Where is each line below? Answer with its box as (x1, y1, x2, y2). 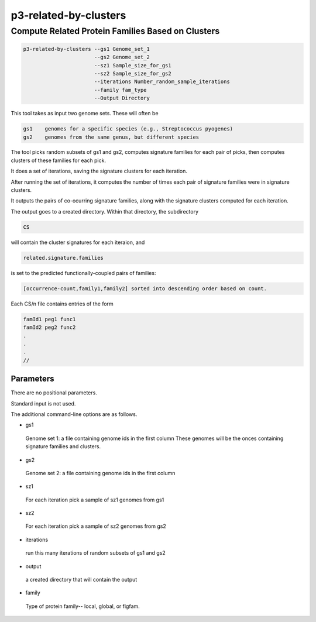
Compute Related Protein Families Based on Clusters (11, 26, 220, 36)
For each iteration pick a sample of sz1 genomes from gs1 (25, 496, 164, 503)
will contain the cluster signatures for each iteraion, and (11, 239, 145, 246)
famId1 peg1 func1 (23, 316, 76, 322)
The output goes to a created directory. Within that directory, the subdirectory (11, 208, 199, 215)
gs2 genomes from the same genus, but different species (23, 133, 200, 140)
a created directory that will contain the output (25, 576, 138, 583)
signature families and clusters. (25, 443, 101, 450)
